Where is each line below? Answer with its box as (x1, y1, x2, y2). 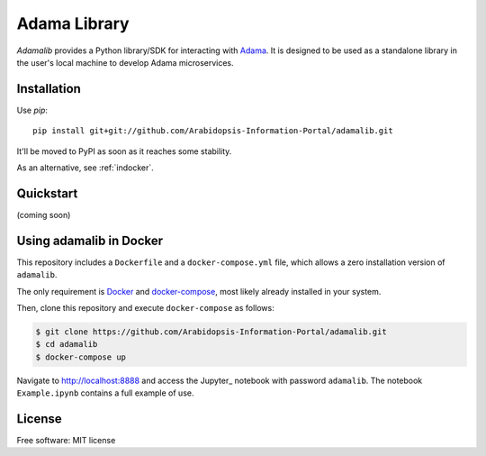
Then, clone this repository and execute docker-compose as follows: (16, 303, 274, 313)
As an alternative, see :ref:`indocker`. (16, 162, 155, 173)
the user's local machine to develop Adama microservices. (16, 57, 234, 68)
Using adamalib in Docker (16, 233, 164, 248)
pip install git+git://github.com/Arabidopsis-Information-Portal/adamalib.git (32, 126, 393, 136)
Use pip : (16, 105, 49, 115)
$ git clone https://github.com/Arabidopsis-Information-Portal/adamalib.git (35, 326, 387, 337)
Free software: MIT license (16, 435, 116, 446)
